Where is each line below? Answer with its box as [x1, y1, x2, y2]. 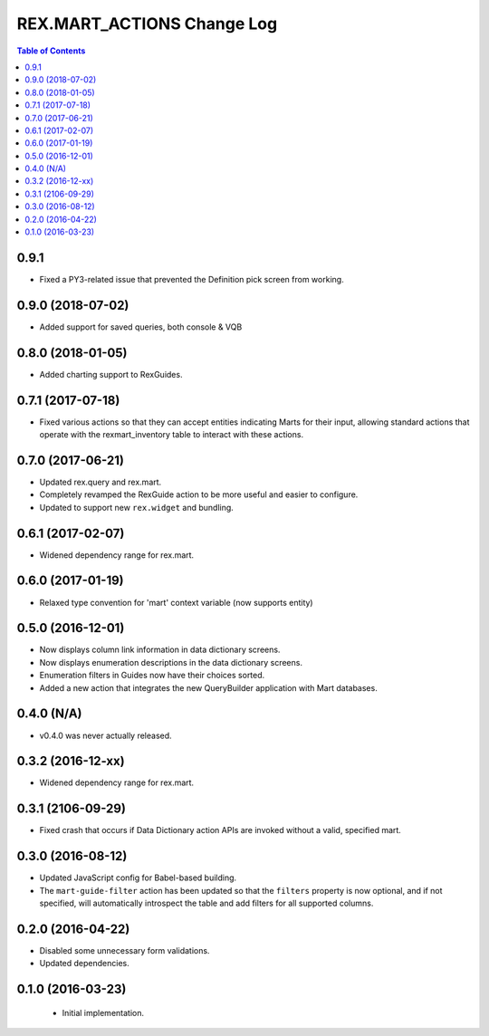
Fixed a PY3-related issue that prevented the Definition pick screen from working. [39, 273, 344, 284]
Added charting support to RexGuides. [39, 369, 183, 379]
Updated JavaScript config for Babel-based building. [39, 872, 237, 883]
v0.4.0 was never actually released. [39, 730, 172, 741]
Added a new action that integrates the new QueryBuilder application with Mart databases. [39, 682, 378, 693]
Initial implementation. [62, 1007, 145, 1018]
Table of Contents [16, 45, 86, 56]
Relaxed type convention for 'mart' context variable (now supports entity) [39, 597, 313, 608]
